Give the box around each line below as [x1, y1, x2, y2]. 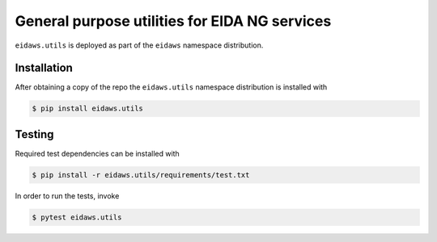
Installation [15, 61, 73, 75]
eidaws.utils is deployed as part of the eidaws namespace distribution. [15, 40, 264, 50]
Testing [15, 127, 54, 141]
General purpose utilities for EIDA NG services [15, 12, 332, 30]
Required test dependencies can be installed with [15, 148, 180, 158]
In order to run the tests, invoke [15, 190, 120, 201]
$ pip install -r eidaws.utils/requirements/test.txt [32, 170, 250, 179]
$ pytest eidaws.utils [32, 212, 122, 222]
